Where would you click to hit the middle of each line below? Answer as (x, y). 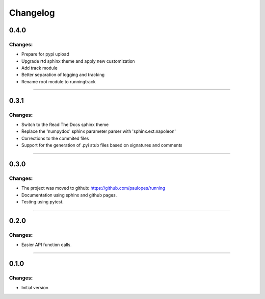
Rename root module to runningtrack (58, 81)
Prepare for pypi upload (45, 54)
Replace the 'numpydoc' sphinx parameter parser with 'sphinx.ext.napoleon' (99, 131)
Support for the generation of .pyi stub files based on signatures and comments (102, 145)
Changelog (32, 13)
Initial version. (36, 288)
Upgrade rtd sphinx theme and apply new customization (78, 61)
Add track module (40, 68)
